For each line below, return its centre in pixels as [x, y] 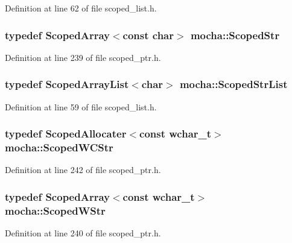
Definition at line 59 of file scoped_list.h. [81, 106]
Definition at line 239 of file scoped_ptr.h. [83, 57]
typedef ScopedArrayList [67, 84]
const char [148, 35]
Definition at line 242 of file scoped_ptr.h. [83, 170]
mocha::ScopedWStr [55, 210]
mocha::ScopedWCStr [59, 147]
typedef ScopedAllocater [66, 134]
